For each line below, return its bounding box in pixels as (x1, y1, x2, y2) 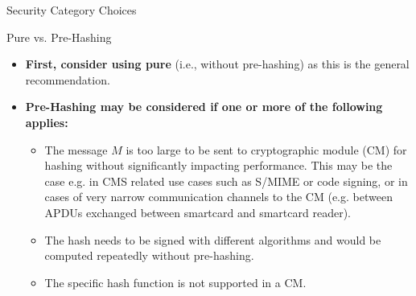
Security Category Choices (6, 2, 137, 18)
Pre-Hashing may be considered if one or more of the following (25, 98, 383, 115)
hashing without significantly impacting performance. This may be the (44, 157, 393, 174)
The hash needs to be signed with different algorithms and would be (44, 231, 381, 248)
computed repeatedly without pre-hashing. (44, 247, 254, 264)
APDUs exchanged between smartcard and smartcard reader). (44, 203, 351, 220)
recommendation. (25, 71, 110, 88)
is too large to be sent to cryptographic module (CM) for (126, 141, 407, 158)
